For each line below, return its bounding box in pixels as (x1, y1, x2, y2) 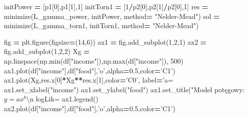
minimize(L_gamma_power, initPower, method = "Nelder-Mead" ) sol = (4, 11, 220, 21)
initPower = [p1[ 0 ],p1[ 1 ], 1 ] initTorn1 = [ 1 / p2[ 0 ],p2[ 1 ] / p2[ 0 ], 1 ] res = (4, 1, 209, 11)
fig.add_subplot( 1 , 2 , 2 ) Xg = (4, 46, 90, 56)
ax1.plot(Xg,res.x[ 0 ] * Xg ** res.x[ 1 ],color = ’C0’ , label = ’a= (4, 75, 173, 85)
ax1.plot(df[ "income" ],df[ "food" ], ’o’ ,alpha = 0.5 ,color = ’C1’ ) (4, 65, 175, 75)
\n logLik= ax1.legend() (26, 94, 98, 104)
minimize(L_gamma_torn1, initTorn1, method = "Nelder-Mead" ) (4, 20, 199, 31)
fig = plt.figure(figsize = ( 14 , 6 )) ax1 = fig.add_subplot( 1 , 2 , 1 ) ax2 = (4, 36, 207, 47)
